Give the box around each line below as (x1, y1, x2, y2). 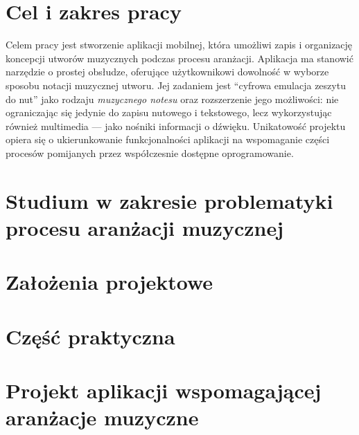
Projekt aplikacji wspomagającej (6, 376, 322, 404)
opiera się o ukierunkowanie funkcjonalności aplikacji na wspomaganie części (6, 132, 330, 147)
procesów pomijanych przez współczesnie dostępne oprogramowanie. (6, 145, 294, 160)
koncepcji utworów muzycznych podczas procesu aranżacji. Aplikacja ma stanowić (6, 50, 353, 65)
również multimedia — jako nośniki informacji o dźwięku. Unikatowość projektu (6, 118, 346, 133)
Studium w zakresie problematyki (6, 186, 333, 214)
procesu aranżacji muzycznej (6, 213, 283, 241)
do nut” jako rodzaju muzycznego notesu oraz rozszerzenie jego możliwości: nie (6, 91, 339, 106)
